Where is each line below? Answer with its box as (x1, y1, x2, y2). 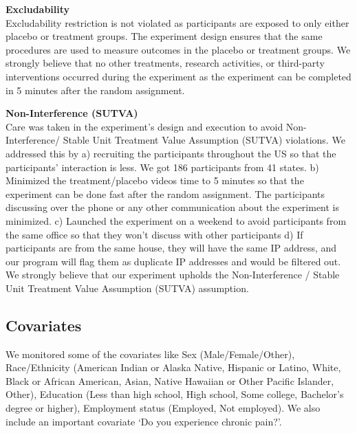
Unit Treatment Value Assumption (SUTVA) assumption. (6, 280, 249, 295)
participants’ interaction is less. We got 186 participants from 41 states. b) (6, 159, 319, 174)
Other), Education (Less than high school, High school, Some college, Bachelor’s (6, 387, 344, 401)
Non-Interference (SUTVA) (6, 106, 138, 120)
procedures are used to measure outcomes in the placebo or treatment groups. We (6, 42, 351, 56)
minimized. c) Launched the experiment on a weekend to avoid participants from (6, 213, 347, 227)
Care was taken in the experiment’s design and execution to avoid (6, 119, 283, 133)
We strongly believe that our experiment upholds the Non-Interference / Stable (6, 267, 340, 282)
